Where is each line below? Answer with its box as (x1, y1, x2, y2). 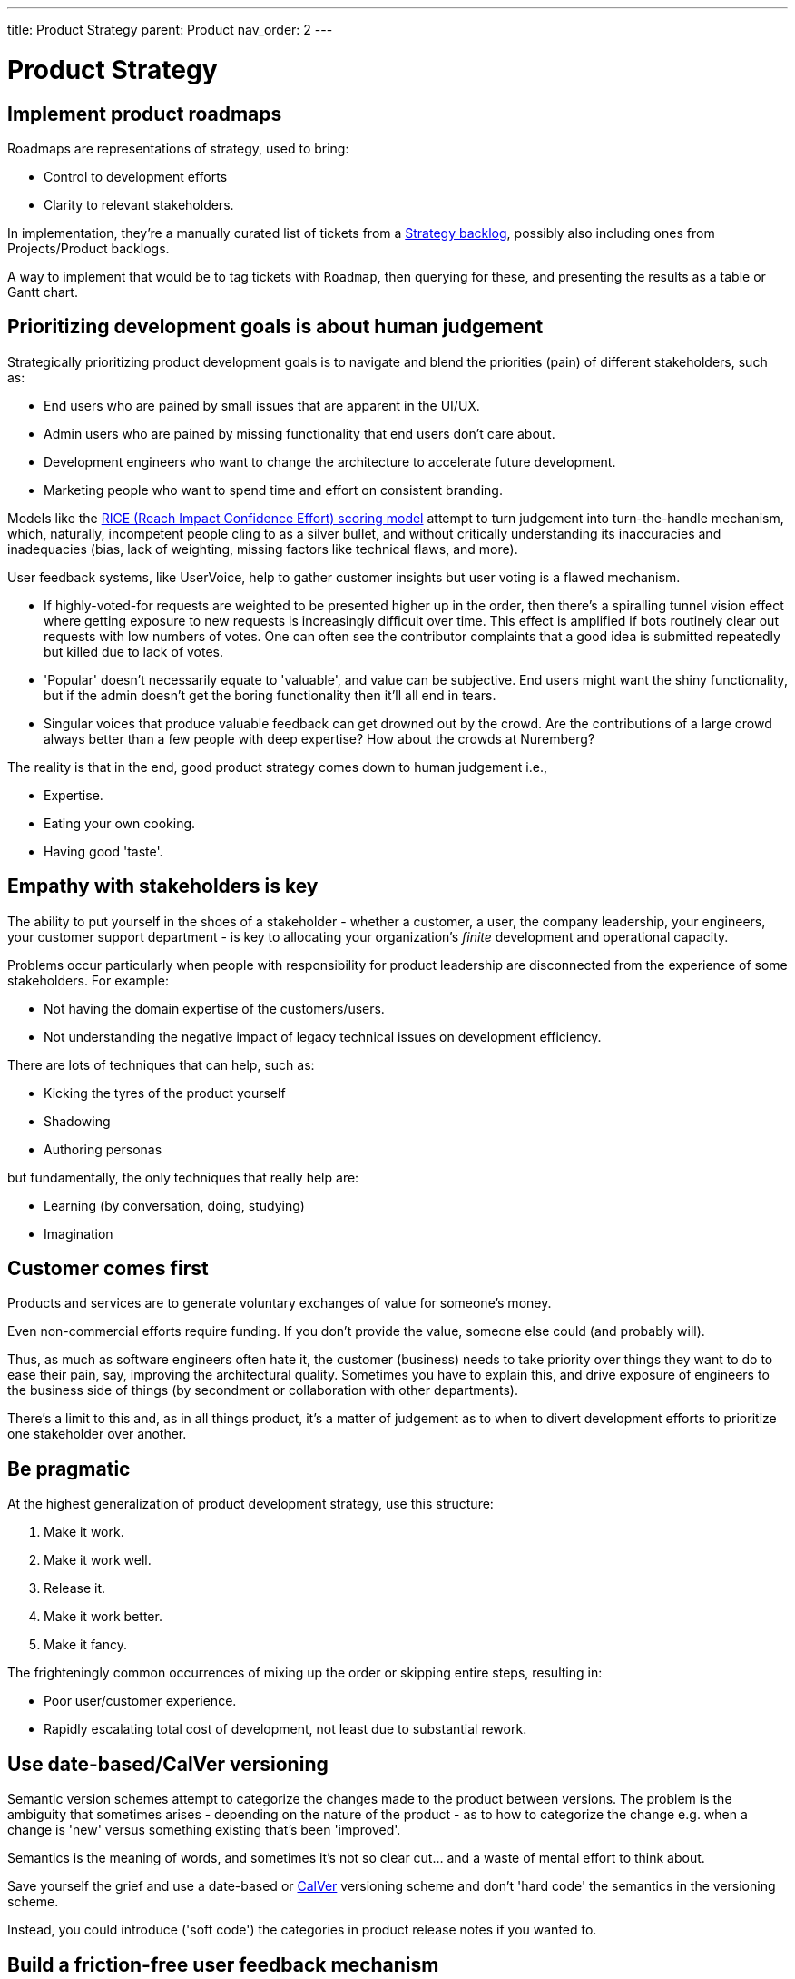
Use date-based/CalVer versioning (7, 1752, 329, 1776)
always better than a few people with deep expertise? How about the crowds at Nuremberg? (44, 730, 595, 747)
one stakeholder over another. (7, 1426, 187, 1442)
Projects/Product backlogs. (7, 240, 170, 256)
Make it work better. (44, 1608, 162, 1625)
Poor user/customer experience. (44, 1693, 237, 1709)
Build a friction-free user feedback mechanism (7, 1953, 439, 1976)
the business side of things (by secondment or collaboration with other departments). (7, 1382, 518, 1399)
